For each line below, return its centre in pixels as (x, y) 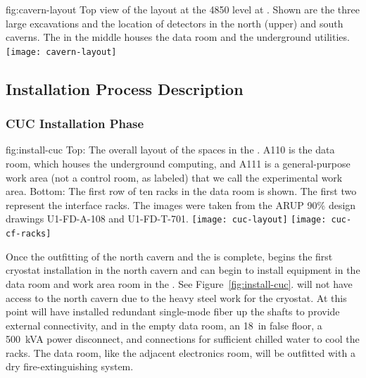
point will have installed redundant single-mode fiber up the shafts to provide (173, 311)
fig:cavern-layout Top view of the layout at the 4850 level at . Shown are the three (183, 9)
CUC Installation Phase (75, 124)
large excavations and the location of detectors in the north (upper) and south (175, 23)
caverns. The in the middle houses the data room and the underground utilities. (178, 37)
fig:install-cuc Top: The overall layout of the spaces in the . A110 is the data (170, 150)
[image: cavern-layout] (61, 52)
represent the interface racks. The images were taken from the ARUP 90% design (181, 204)
